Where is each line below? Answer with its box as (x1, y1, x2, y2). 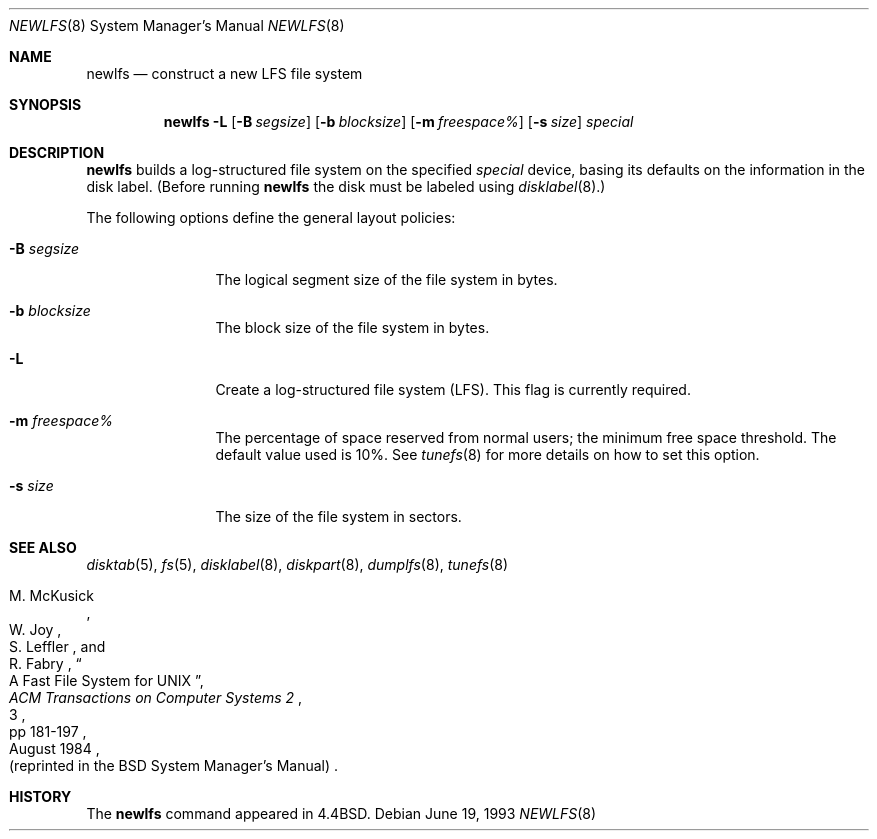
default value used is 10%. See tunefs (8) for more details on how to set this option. (215, 446, 760, 463)
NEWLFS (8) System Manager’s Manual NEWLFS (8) (9, 17, 345, 34)
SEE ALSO (9, 539, 77, 556)
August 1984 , (9, 740, 100, 757)
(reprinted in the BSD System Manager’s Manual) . (9, 757, 339, 774)
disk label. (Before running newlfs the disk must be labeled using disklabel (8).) (86, 178, 606, 195)
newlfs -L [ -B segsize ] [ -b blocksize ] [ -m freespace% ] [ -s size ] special (163, 113, 634, 130)
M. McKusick (9, 587, 94, 604)
